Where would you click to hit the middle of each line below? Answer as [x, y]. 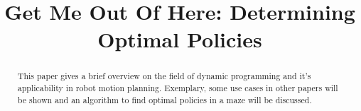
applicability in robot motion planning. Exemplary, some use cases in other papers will [178, 88]
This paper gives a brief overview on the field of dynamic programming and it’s [164, 76]
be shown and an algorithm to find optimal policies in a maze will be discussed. [165, 99]
